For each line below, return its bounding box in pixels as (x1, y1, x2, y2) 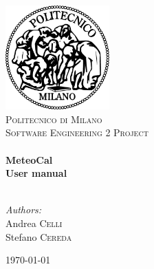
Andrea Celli (5, 215, 63, 230)
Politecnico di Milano (5, 111, 102, 126)
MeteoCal (5, 152, 53, 166)
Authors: (5, 202, 42, 217)
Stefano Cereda (5, 229, 72, 244)
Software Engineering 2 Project (5, 125, 148, 140)
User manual (5, 166, 67, 180)
